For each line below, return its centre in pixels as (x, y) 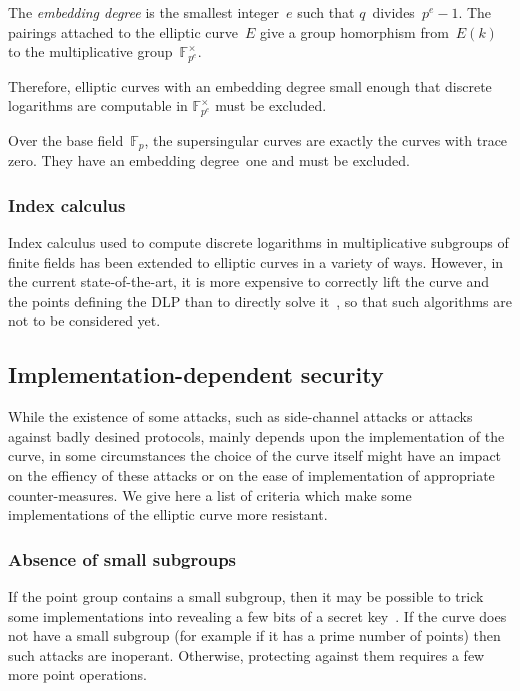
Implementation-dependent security (196, 374)
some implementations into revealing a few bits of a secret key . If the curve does (257, 615)
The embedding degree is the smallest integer (144, 12)
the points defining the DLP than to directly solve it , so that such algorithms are (260, 300)
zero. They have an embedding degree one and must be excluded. (209, 160)
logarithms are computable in (98, 105)
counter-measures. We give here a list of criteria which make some (210, 494)
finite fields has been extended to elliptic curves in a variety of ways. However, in (256, 261)
